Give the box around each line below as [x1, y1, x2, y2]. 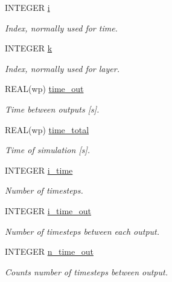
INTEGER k [5, 42, 53, 54]
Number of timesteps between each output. [5, 225, 160, 237]
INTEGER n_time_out [5, 245, 94, 258]
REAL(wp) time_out [5, 82, 84, 95]
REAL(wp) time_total [5, 123, 89, 136]
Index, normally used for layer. [5, 62, 119, 74]
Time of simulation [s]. [5, 143, 91, 156]
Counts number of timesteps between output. [5, 265, 168, 278]
